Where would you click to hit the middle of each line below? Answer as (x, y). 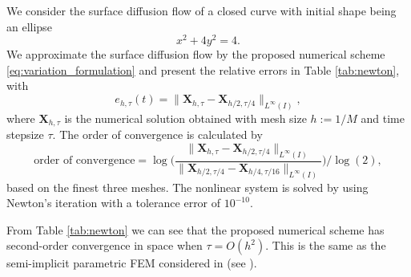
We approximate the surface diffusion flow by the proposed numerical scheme (196, 54)
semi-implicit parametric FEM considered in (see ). (132, 263)
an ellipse (29, 26)
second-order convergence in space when (105, 245)
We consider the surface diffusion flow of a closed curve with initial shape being (201, 10)
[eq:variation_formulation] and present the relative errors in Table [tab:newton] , (203, 69)
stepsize (25, 134)
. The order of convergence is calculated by (157, 134)
